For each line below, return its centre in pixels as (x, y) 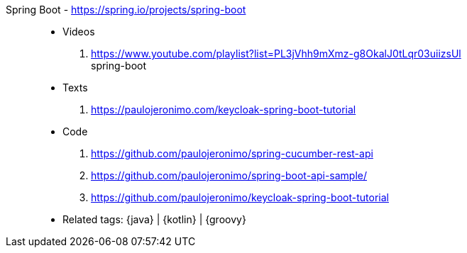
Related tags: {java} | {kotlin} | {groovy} (154, 219)
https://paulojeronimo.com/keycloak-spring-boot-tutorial (224, 109)
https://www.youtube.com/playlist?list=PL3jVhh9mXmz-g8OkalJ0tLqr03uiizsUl (276, 54)
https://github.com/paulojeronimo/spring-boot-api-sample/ (229, 175)
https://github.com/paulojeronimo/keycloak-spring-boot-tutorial (240, 197)
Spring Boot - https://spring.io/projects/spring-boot (126, 10)
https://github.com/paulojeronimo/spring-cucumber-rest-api (232, 153)
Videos (79, 32)
